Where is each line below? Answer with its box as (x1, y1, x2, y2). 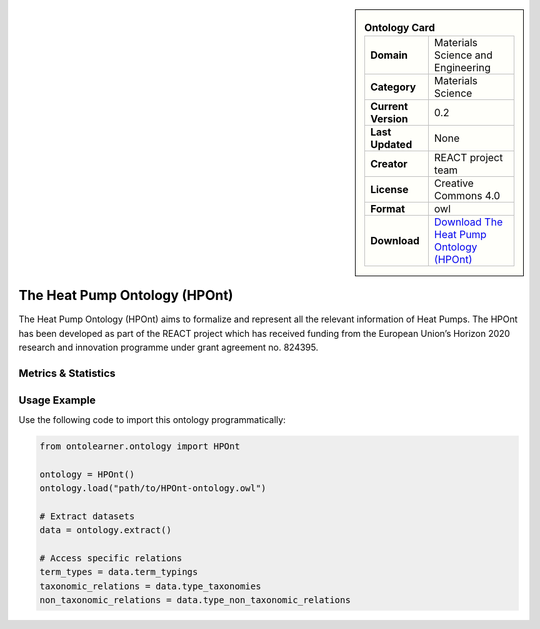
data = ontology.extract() (39, 525, 172, 536)
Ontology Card (364, 21, 435, 35)
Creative (433, 176, 474, 190)
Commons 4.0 (433, 189, 501, 203)
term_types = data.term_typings (39, 566, 199, 578)
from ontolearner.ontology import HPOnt (39, 440, 240, 452)
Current (370, 100, 409, 114)
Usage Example (18, 393, 96, 407)
